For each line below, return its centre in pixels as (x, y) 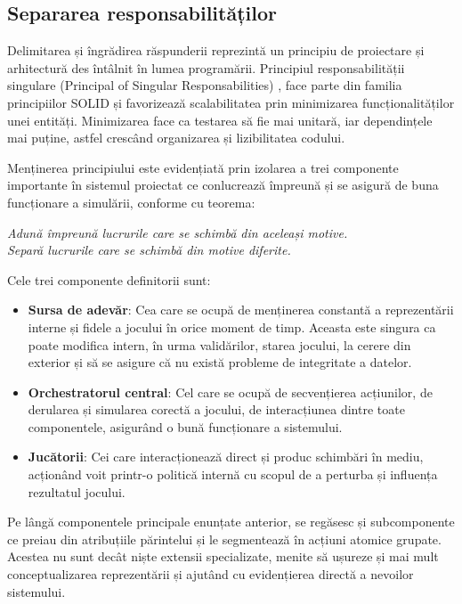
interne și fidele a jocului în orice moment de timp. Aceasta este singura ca (232, 326)
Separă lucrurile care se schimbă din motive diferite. (149, 250)
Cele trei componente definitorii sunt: (109, 279)
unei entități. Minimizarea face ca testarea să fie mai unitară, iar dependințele (220, 120)
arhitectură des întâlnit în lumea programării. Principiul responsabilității (206, 67)
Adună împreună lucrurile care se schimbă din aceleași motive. (178, 232)
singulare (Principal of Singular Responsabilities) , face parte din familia (205, 85)
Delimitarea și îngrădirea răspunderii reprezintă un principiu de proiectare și (216, 50)
